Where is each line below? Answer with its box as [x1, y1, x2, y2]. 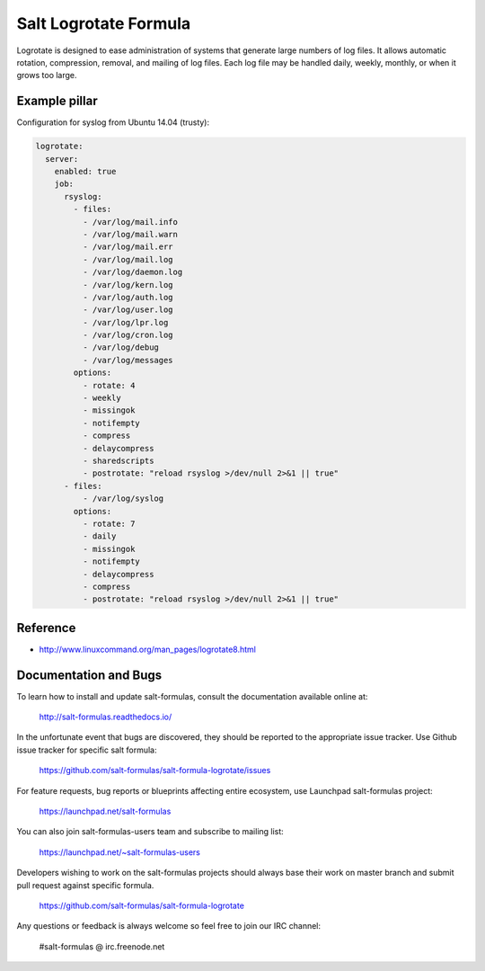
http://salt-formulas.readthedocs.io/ [39, 711, 172, 723]
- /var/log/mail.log [82, 254, 174, 264]
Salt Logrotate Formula [16, 13, 191, 33]
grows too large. [16, 70, 77, 81]
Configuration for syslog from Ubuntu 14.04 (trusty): [16, 117, 210, 128]
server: [45, 154, 79, 164]
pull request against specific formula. [16, 879, 154, 890]
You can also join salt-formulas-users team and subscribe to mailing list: [16, 826, 285, 837]
